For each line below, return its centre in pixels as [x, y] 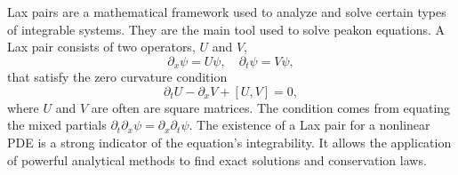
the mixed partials [57, 125]
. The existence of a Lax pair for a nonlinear [309, 125]
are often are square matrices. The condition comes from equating [271, 107]
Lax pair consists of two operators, [101, 47]
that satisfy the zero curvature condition [117, 77]
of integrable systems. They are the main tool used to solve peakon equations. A [226, 29]
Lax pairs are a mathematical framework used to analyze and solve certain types [227, 12]
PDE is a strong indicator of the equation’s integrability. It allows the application [229, 143]
